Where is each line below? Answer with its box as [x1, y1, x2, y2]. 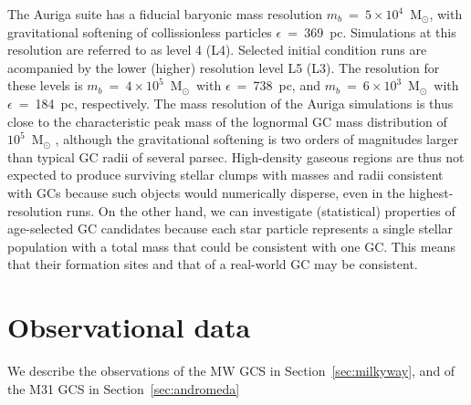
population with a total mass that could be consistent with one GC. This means [7, 236, 455, 255]
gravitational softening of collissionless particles [7, 22, 272, 41]
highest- [409, 182, 454, 202]
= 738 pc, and [236, 76, 320, 95]
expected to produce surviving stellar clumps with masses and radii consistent [7, 165, 444, 184]
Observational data [7, 308, 251, 346]
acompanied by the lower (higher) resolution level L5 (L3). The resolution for [7, 57, 440, 77]
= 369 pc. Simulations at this [288, 22, 456, 41]
